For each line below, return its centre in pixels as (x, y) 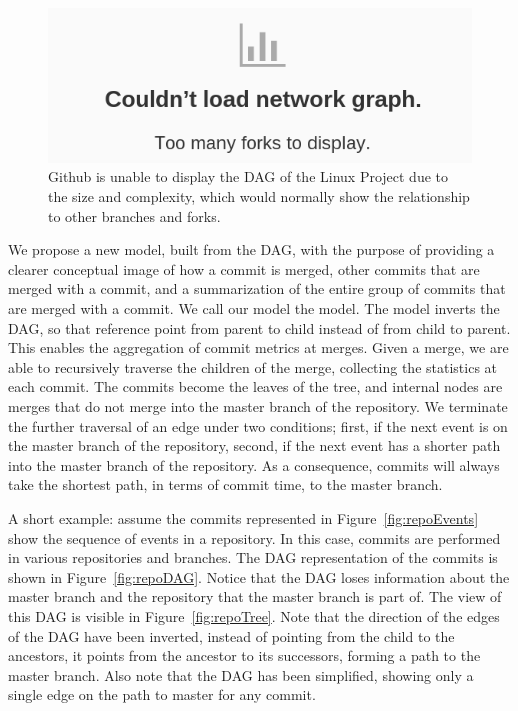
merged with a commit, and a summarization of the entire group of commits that (257, 288)
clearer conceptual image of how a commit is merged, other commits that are (244, 268)
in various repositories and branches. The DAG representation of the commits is (253, 557)
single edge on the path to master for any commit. (162, 694)
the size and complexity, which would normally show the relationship (259, 196)
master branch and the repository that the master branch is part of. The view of (255, 596)
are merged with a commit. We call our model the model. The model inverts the (254, 308)
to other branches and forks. (134, 215)
